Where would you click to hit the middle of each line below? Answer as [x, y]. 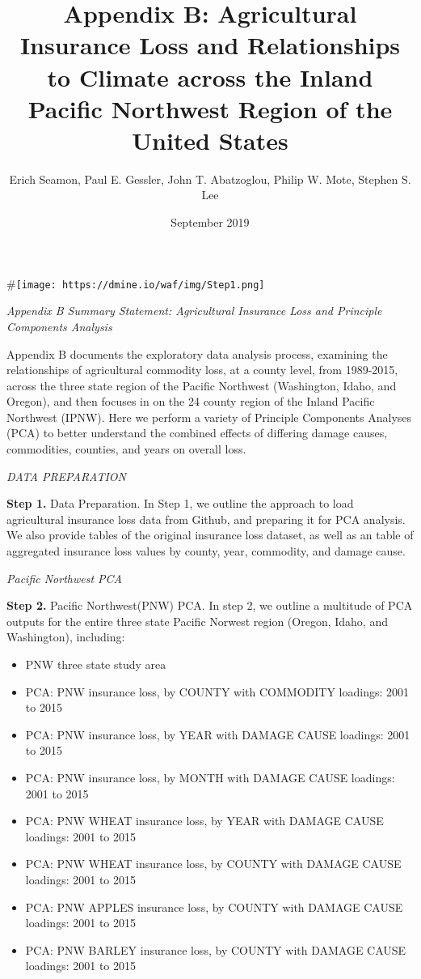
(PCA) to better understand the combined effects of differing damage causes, [197, 433]
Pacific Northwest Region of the [210, 108]
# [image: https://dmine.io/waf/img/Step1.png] [136, 283]
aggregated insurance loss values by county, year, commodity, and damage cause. [206, 551]
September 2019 [210, 222]
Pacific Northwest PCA [65, 578]
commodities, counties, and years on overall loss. [126, 449]
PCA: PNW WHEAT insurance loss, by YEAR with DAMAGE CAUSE [204, 821]
